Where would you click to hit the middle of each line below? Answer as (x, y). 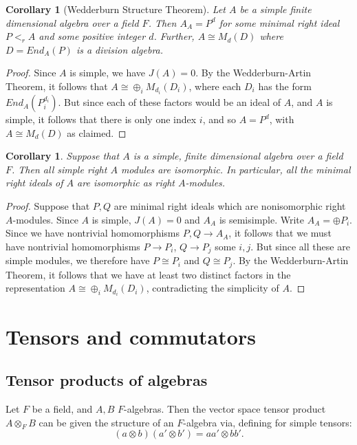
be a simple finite (275, 9)
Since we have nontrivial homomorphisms (93, 233)
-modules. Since (45, 219)
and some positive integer (92, 36)
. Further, (174, 36)
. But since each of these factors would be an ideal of (170, 102)
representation (35, 288)
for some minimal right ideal (279, 22)
